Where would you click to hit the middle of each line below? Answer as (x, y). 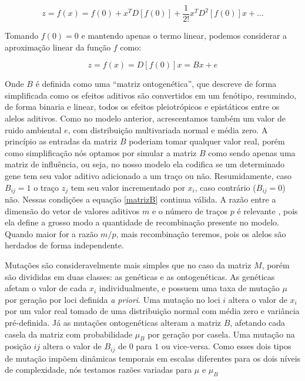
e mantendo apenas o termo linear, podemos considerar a (184, 36)
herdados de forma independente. (64, 245)
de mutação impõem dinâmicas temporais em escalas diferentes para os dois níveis (153, 358)
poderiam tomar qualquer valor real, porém (207, 141)
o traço (46, 187)
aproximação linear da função (58, 47)
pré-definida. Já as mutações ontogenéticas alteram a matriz (113, 322)
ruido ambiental (33, 129)
